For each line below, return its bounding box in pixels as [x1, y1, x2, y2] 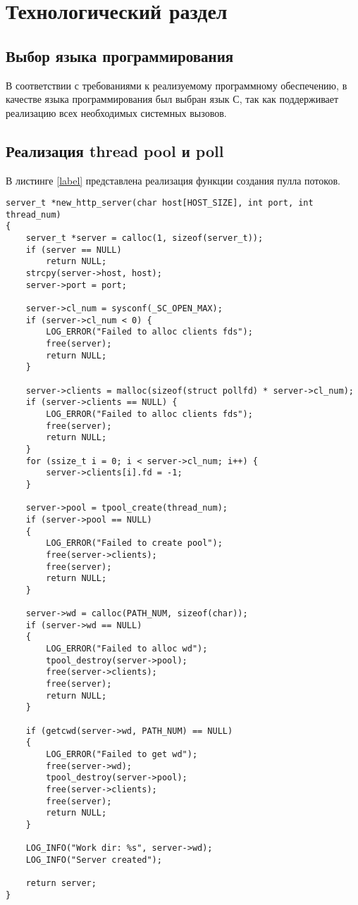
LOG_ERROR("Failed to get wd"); [46, 749, 198, 759]
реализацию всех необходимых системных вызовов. [6, 105, 227, 120]
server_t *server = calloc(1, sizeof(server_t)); [25, 233, 264, 244]
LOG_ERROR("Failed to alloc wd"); [46, 644, 208, 654]
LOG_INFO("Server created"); [25, 854, 162, 865]
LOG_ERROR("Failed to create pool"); [46, 538, 223, 549]
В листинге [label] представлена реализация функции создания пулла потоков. [6, 173, 340, 187]
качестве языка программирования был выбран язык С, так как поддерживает [6, 92, 339, 106]
